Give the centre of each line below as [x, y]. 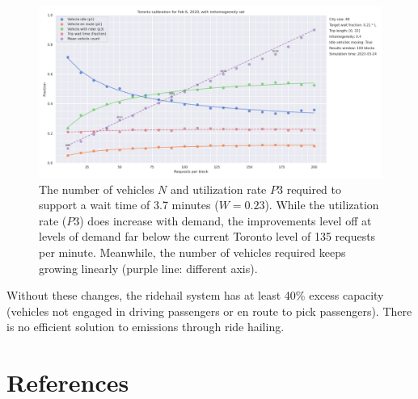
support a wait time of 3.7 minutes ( [129, 205]
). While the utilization [322, 205]
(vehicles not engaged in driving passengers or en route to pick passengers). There [209, 311]
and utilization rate [219, 189]
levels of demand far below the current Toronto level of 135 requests [207, 236]
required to [314, 189]
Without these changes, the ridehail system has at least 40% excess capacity [195, 295]
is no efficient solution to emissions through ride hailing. [146, 327]
